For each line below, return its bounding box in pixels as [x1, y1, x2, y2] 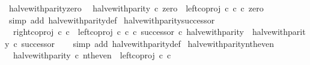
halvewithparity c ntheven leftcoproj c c [13, 49, 171, 61]
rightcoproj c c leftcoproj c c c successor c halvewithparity [13, 25, 244, 38]
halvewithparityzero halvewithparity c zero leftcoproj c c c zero [8, 2, 264, 14]
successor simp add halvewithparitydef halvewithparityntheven [21, 37, 275, 49]
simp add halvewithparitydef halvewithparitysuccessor [8, 13, 215, 26]
